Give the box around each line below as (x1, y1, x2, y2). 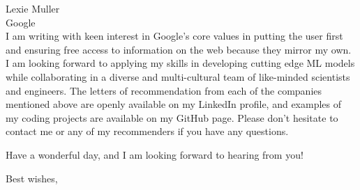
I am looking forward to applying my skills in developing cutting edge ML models (6, 56, 355, 70)
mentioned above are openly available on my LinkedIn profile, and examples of (6, 97, 342, 111)
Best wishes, (6, 171, 58, 185)
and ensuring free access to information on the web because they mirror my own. (6, 42, 352, 56)
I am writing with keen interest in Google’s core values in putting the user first (6, 29, 343, 43)
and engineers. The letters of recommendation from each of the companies (6, 83, 322, 97)
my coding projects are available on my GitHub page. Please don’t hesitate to (6, 110, 338, 125)
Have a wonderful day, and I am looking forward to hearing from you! (6, 147, 303, 161)
